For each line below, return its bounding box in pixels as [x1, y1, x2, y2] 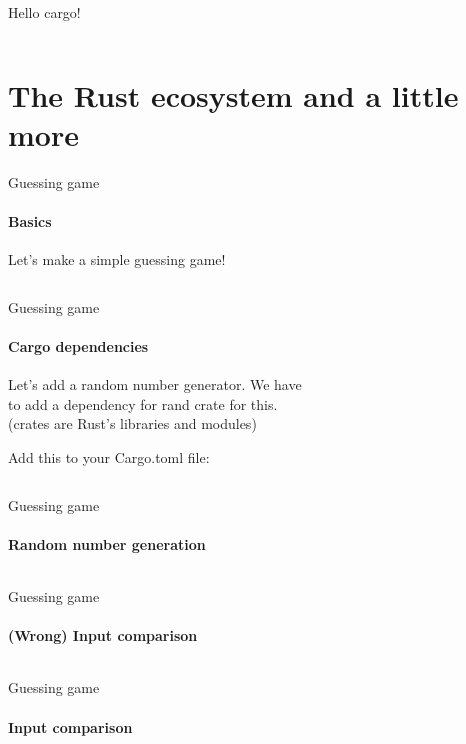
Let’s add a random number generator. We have [8, 374, 302, 395]
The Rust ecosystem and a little [8, 74, 459, 115]
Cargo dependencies [8, 336, 149, 357]
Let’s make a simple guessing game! [8, 249, 226, 270]
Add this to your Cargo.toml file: [8, 447, 210, 468]
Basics [8, 211, 52, 232]
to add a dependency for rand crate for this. [8, 393, 278, 414]
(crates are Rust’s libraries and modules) [8, 413, 257, 434]
